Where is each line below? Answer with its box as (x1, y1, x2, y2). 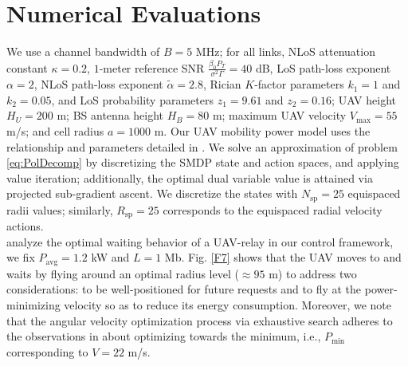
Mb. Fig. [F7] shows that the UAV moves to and (164, 249, 402, 266)
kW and (91, 249, 130, 266)
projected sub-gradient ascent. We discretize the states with (6, 185, 298, 202)
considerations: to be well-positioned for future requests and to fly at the (6, 281, 362, 297)
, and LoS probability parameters (51, 91, 214, 108)
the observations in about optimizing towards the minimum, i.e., (6, 328, 321, 344)
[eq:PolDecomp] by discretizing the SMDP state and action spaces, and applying (6, 154, 399, 171)
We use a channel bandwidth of (6, 43, 160, 60)
